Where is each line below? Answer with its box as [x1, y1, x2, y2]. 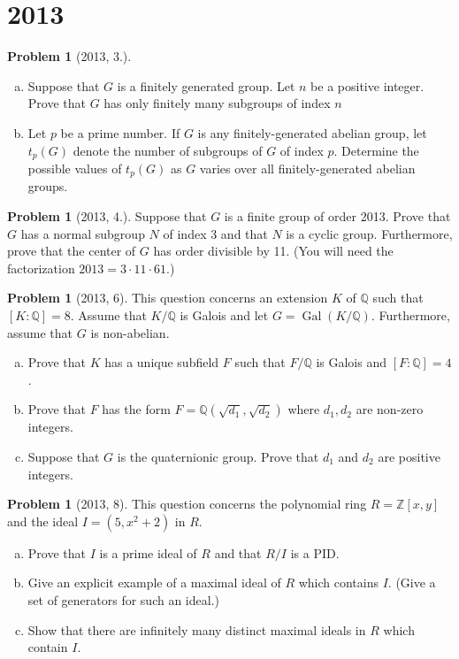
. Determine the [333, 141, 419, 159]
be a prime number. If [60, 123, 180, 142]
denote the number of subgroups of [73, 141, 263, 159]
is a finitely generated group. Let [117, 76, 295, 95]
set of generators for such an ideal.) [27, 590, 219, 609]
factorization [7, 258, 75, 277]
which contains [298, 573, 379, 592]
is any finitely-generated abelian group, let [197, 123, 427, 142]
